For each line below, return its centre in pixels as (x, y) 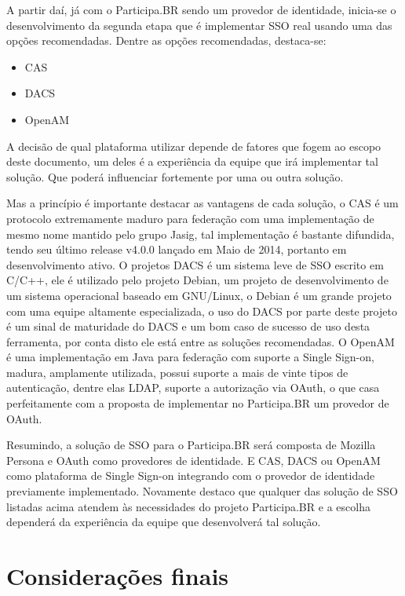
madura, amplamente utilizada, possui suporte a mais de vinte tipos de (177, 372)
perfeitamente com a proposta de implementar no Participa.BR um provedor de (198, 403)
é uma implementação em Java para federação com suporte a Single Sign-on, (190, 357)
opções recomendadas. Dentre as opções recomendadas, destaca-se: (166, 40)
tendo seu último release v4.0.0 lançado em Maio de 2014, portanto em (177, 249)
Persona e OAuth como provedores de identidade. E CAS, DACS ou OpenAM (193, 460)
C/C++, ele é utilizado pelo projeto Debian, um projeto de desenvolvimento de (197, 280)
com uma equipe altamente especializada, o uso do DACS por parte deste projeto (202, 311)
